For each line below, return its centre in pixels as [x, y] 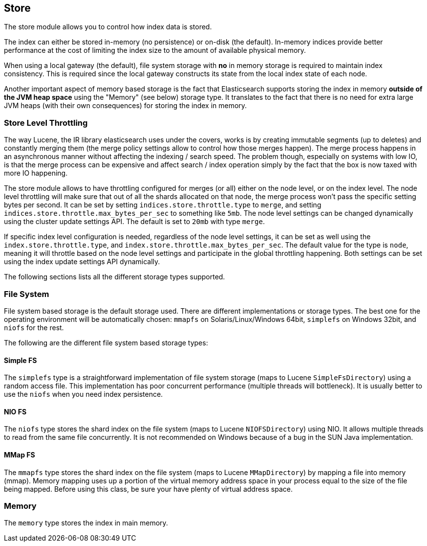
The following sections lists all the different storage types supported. [115, 277]
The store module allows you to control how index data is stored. [108, 27]
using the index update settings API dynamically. [82, 262]
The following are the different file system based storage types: [106, 342]
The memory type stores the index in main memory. [86, 523]
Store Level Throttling [46, 123]
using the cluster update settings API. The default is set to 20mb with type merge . [134, 222]
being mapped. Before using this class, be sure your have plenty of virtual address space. [148, 489]
